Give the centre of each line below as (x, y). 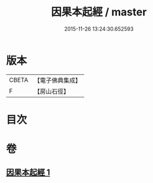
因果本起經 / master (99, 12)
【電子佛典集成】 (57, 80)
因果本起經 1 (28, 173)
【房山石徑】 (51, 91)
